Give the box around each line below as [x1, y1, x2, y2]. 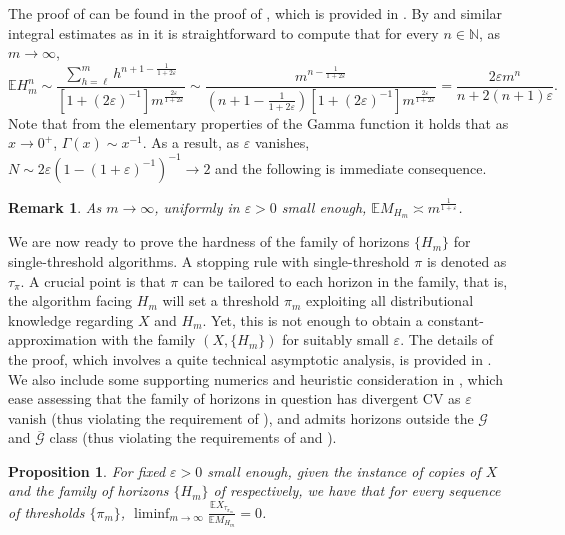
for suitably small [282, 329, 389, 350]
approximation [8, 329, 97, 350]
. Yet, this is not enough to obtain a [202, 309, 423, 330]
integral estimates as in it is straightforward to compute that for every [8, 22, 439, 43]
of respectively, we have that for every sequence [213, 480, 501, 501]
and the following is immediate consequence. [215, 157, 487, 178]
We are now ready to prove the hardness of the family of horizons [8, 231, 410, 252]
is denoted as [426, 250, 507, 271]
